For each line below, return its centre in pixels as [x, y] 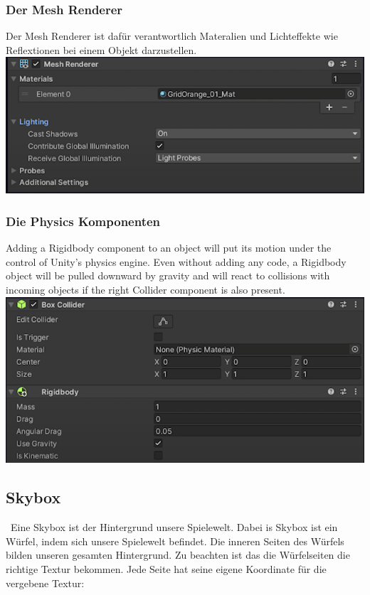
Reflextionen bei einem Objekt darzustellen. [101, 49]
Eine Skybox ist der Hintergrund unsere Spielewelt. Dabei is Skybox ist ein [174, 527]
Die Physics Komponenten [83, 221]
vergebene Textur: [45, 583]
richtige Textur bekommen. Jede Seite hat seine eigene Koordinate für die [166, 569]
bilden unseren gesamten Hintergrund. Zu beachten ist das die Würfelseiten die [178, 555]
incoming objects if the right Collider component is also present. [146, 290]
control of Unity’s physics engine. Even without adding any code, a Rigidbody [176, 261]
